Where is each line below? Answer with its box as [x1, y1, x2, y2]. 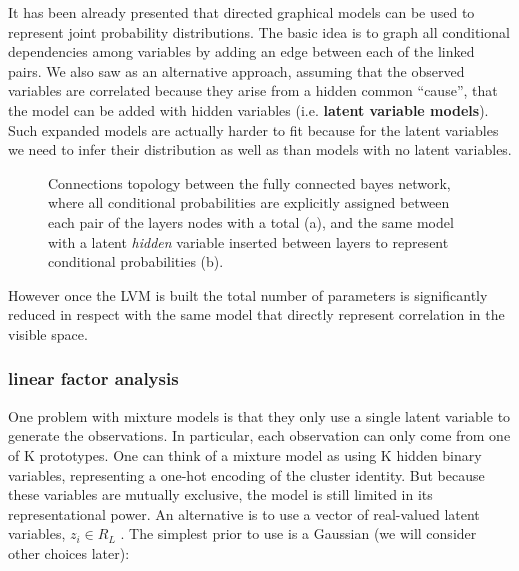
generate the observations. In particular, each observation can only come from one [8, 425, 511, 446]
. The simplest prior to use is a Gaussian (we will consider [120, 523, 477, 544]
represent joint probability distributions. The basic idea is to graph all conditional [8, 21, 510, 42]
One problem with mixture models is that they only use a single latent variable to [8, 405, 511, 426]
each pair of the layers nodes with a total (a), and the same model [48, 211, 454, 232]
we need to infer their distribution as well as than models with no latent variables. [8, 139, 512, 160]
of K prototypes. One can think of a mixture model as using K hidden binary [8, 444, 482, 465]
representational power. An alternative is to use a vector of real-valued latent [8, 503, 480, 524]
